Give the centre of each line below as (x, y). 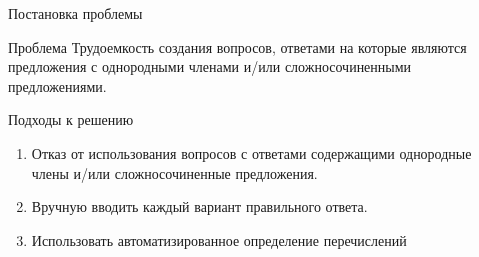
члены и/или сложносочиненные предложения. (174, 172)
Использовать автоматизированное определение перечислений (219, 239)
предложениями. (57, 85)
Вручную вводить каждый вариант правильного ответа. (199, 206)
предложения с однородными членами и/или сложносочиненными (210, 66)
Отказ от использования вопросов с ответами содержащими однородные (251, 152)
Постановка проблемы (75, 13)
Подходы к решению (71, 119)
